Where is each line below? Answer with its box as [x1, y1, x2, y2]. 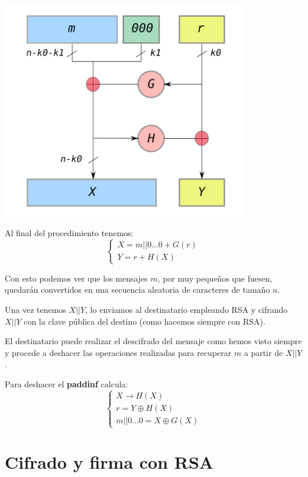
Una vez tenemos [5, 303, 66, 315]
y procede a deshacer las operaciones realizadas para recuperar [5, 346, 232, 358]
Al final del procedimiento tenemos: [5, 227, 134, 239]
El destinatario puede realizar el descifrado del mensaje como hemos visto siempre [5, 335, 302, 347]
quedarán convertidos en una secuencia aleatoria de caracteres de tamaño [5, 283, 270, 296]
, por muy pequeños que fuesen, [157, 272, 273, 284]
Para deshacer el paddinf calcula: [5, 377, 128, 390]
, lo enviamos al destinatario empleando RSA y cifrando [85, 303, 288, 315]
